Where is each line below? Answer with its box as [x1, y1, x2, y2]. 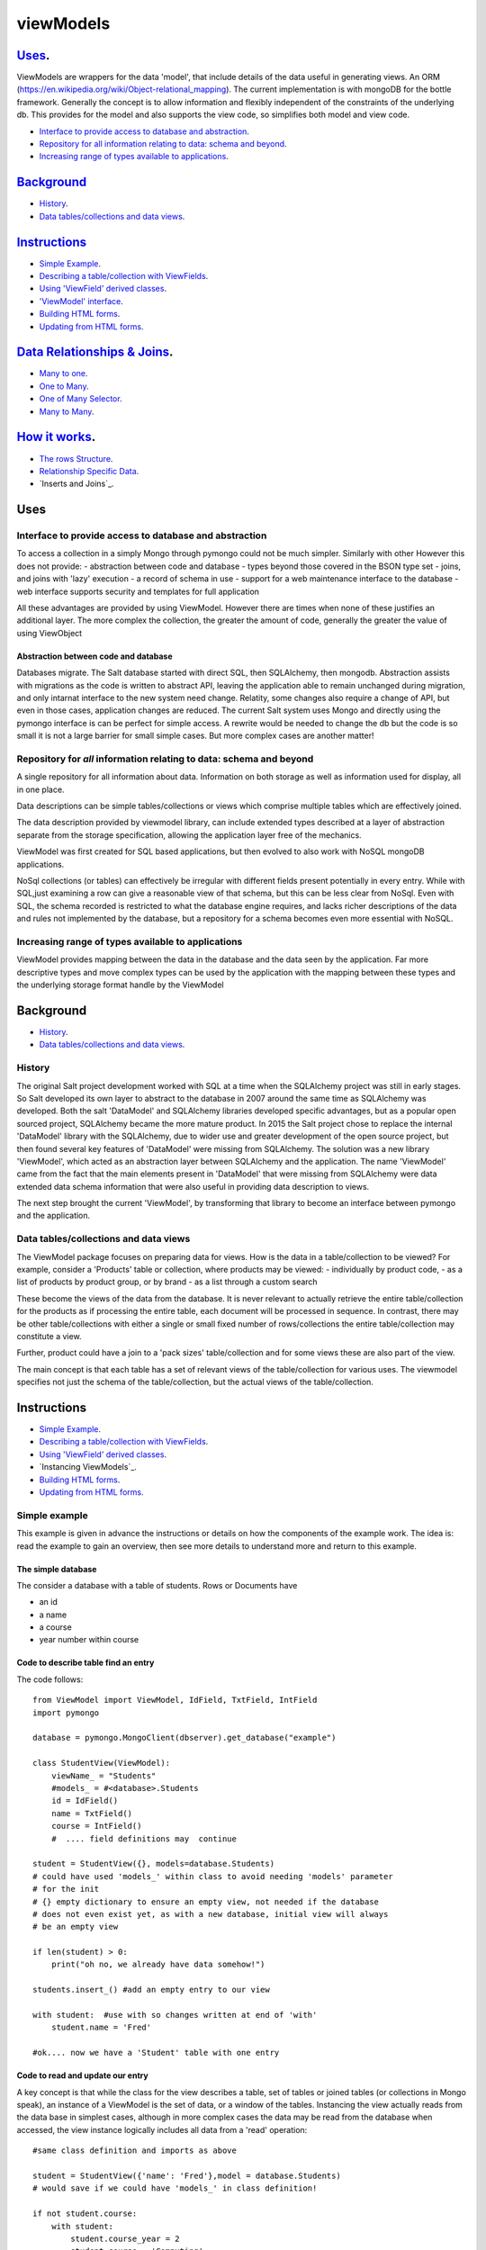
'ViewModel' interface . [39, 295, 123, 306]
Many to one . [39, 368, 89, 379]
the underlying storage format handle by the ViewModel [16, 979, 224, 990]
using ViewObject [16, 627, 83, 638]
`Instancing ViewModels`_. [39, 1462, 137, 1472]
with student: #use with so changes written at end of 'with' [32, 2010, 318, 2020]
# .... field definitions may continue [50, 1833, 238, 1844]
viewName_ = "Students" [50, 1770, 157, 1781]
